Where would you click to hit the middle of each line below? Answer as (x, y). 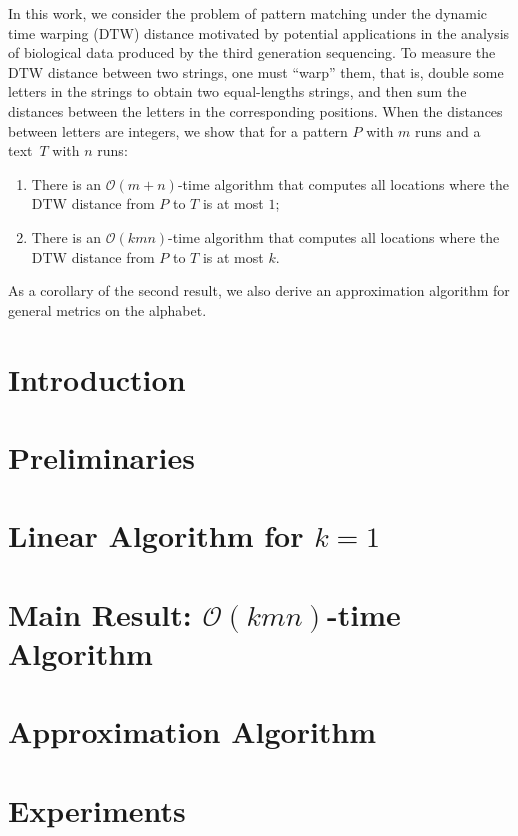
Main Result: (100, 613)
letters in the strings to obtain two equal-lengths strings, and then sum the (237, 91)
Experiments (97, 809)
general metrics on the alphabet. (107, 309)
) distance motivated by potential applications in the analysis (321, 32)
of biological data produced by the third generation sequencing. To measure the (252, 52)
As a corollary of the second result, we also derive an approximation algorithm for (259, 290)
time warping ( (53, 32)
